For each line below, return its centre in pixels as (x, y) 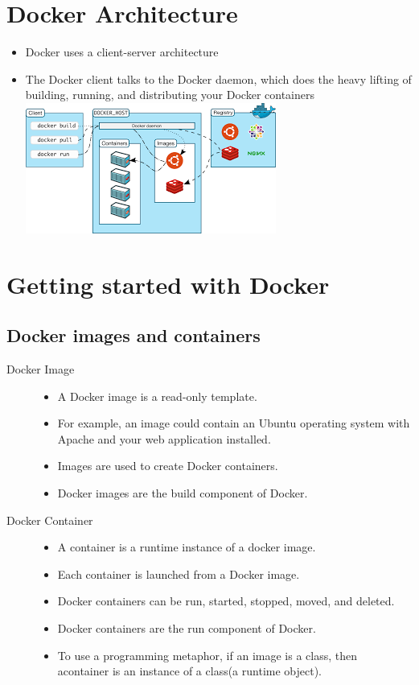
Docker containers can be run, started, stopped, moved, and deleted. (226, 601)
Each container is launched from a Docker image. (179, 574)
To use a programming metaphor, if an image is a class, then (207, 655)
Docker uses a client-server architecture (122, 52)
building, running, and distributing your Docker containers (170, 95)
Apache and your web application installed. (164, 438)
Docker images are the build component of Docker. (183, 493)
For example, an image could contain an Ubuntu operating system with (234, 423)
